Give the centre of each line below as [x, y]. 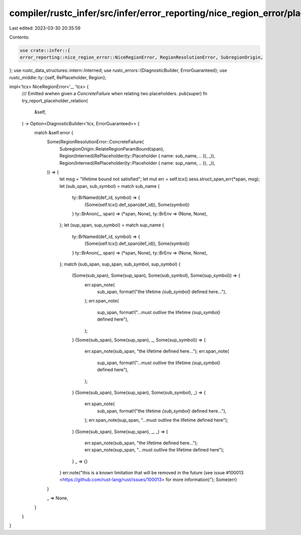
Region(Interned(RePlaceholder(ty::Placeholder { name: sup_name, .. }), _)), [137, 163]
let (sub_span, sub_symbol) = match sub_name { [110, 186]
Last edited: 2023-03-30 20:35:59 [45, 28]
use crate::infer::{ [45, 50]
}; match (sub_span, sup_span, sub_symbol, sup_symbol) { [120, 264]
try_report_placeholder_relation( [55, 101]
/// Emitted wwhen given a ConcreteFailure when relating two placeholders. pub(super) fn [115, 94]
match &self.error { [54, 133]
